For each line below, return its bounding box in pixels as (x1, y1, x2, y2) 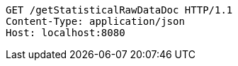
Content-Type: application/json (6, 16, 185, 27)
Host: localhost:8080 (6, 27, 125, 38)
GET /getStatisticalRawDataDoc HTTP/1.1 (6, 4, 233, 16)
